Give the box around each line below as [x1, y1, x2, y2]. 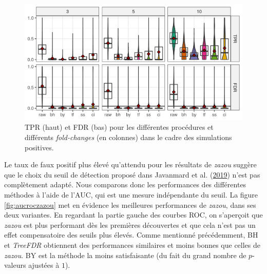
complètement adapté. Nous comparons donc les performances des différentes [4, 179, 246, 190]
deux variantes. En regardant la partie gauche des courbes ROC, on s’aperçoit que [4, 209, 263, 220]
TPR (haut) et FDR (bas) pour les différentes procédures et [25, 122, 214, 132]
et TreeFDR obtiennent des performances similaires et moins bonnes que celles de [4, 240, 261, 250]
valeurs [4, 260, 26, 270]
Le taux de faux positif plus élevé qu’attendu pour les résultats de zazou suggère [4, 159, 257, 170]
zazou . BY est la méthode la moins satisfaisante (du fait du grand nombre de [4, 249, 246, 260]
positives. [25, 142, 54, 152]
